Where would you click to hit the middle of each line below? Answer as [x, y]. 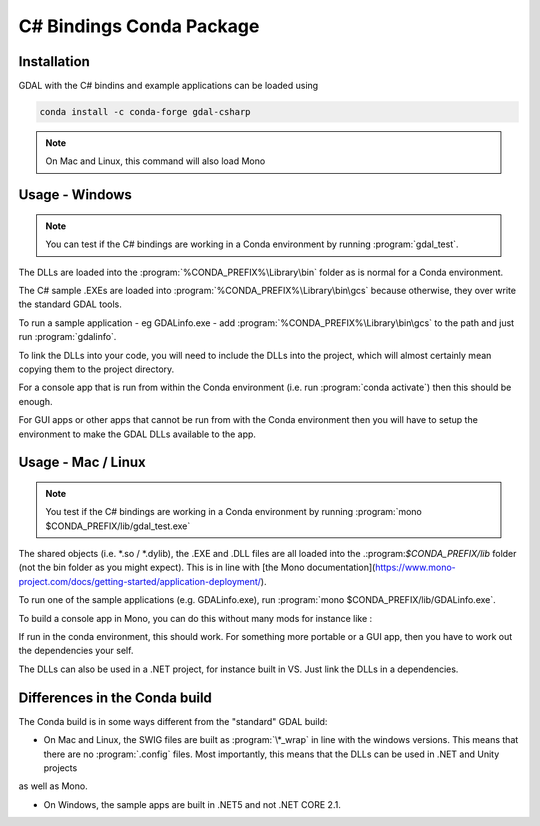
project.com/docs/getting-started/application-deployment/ [140, 581]
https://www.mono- [416, 567]
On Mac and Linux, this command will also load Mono [155, 161]
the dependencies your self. [76, 651]
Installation [54, 61]
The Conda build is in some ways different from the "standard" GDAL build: [173, 721]
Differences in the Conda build [115, 697]
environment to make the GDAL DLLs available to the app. [137, 434]
